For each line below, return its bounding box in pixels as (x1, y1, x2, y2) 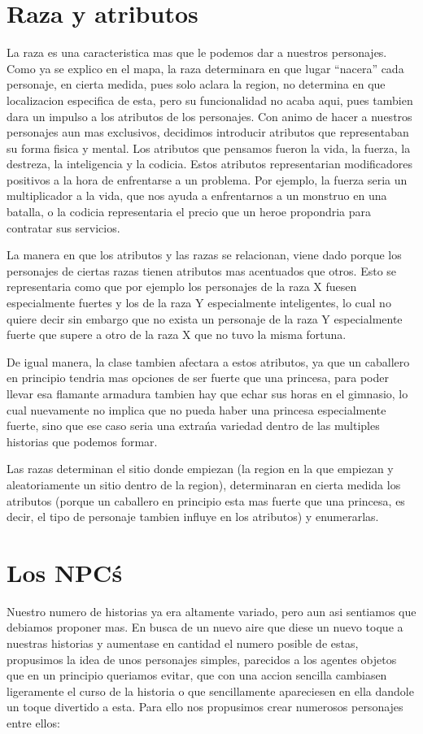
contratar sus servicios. (7, 219, 120, 236)
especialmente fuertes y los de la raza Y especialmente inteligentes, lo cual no (7, 294, 391, 311)
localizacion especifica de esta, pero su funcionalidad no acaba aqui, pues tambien (7, 91, 413, 108)
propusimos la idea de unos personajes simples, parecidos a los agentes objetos (7, 650, 397, 667)
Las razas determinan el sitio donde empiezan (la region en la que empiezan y (7, 460, 394, 477)
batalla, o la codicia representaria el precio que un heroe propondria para (7, 203, 372, 220)
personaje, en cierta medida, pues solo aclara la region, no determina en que (7, 76, 386, 93)
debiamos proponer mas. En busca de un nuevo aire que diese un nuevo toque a (7, 619, 403, 636)
